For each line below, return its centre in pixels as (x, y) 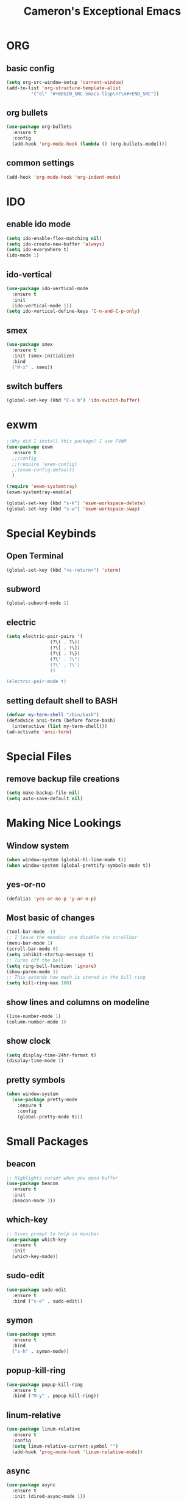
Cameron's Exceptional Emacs (102, 11)
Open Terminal (35, 556)
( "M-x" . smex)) (32, 367)
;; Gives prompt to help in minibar (53, 1234)
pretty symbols (36, 1080)
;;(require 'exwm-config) (45, 464)
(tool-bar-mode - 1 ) (31, 932)
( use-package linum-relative (43, 1429)
